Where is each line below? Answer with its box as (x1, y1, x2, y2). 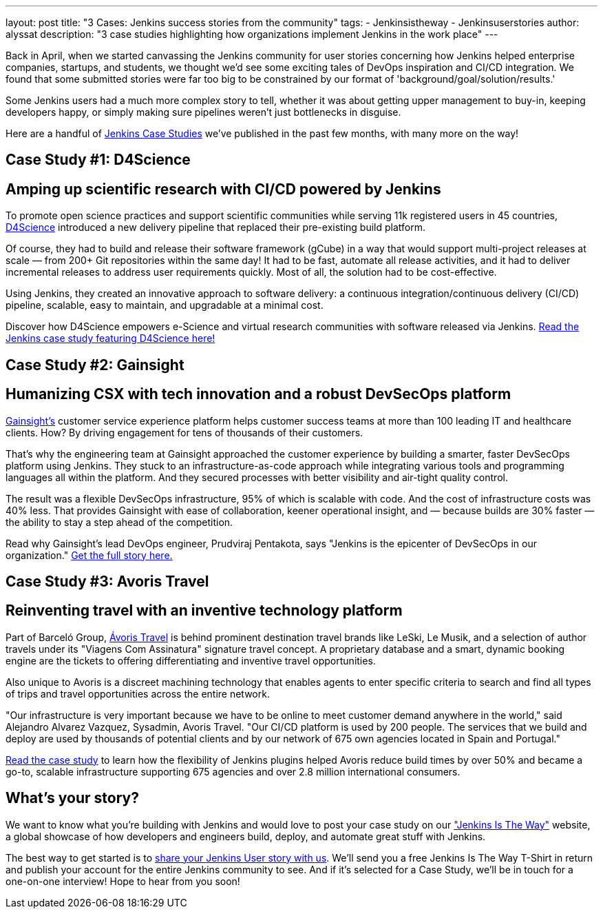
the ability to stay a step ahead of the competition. (6, 516, 233, 528)
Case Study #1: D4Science (6, 151, 191, 169)
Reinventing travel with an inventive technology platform (6, 602, 403, 620)
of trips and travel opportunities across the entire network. (6, 687, 270, 700)
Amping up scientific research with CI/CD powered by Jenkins (6, 180, 441, 198)
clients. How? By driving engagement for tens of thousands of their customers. (6, 426, 363, 438)
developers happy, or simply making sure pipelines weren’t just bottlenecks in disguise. (6, 106, 401, 118)
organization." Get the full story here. (6, 549, 173, 561)
